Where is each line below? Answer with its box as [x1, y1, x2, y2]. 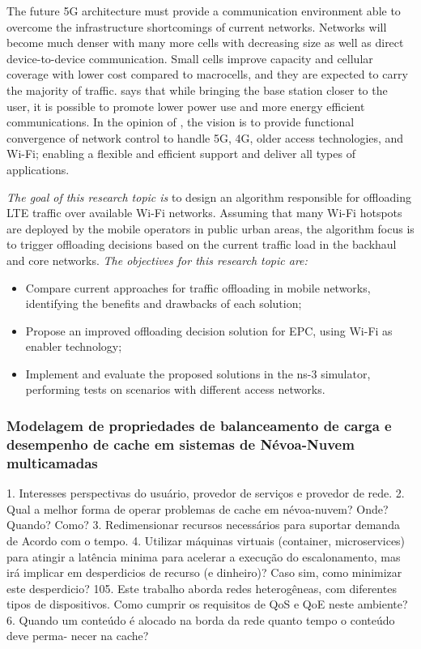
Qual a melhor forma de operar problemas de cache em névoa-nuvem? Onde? [6, 500, 389, 517]
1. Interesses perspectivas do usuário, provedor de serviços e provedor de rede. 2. [6, 485, 405, 502]
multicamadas [6, 452, 98, 472]
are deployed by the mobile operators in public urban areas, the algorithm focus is [6, 220, 415, 237]
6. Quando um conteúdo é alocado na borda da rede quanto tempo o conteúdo [6, 611, 395, 628]
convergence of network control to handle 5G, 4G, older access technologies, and [6, 129, 404, 146]
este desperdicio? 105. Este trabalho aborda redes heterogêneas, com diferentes [6, 579, 397, 596]
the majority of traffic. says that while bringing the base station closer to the [6, 81, 388, 98]
